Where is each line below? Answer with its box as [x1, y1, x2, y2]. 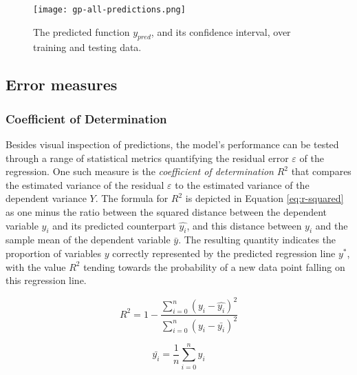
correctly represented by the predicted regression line [112, 246, 336, 260]
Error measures [6, 74, 118, 95]
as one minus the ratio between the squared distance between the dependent [6, 205, 327, 219]
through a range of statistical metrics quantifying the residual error [6, 150, 289, 165]
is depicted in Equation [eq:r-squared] [185, 191, 344, 205]
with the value [6, 259, 66, 274]
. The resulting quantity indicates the [178, 232, 336, 247]
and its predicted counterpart [52, 218, 176, 232]
